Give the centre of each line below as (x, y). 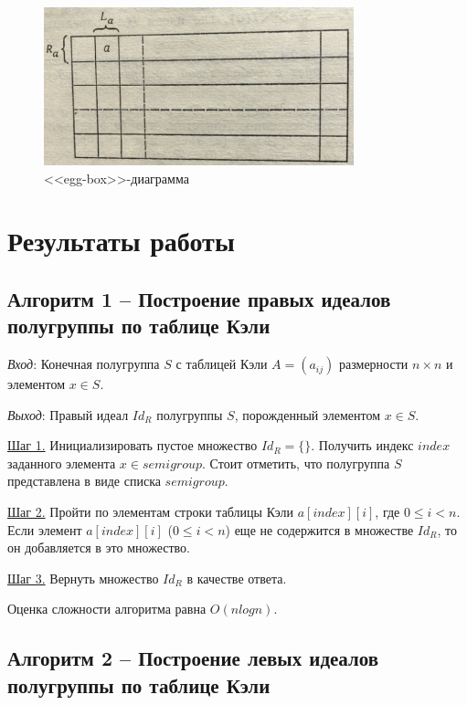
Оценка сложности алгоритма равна (107, 609)
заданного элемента (62, 463)
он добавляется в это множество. (99, 547)
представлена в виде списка (84, 481)
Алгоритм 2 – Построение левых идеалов (193, 658)
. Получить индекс (362, 445)
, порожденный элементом (307, 414)
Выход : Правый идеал (68, 414)
